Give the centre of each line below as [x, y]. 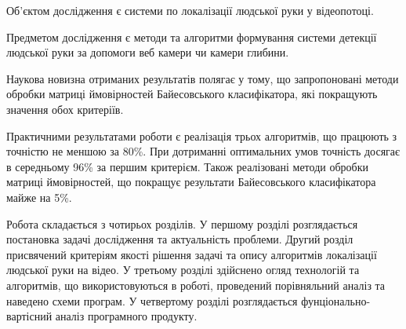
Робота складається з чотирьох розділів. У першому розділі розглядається [182, 223]
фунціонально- [336, 300]
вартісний [29, 316]
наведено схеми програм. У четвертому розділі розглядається [152, 300]
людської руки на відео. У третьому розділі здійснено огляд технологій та [183, 270]
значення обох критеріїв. [65, 109]
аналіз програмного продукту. [126, 316]
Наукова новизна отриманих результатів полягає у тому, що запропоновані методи [203, 78]
